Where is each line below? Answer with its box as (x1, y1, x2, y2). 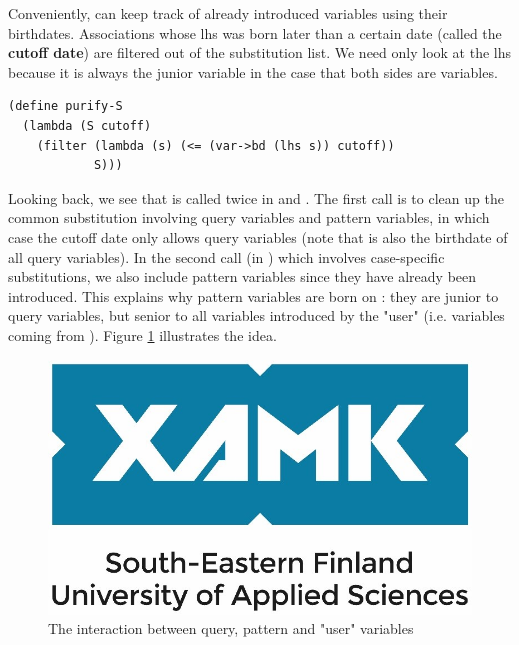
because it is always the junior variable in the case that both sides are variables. (8, 61, 498, 82)
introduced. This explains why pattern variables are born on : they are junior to (8, 285, 499, 306)
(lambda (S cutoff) (22, 118, 152, 133)
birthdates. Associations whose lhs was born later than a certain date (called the (8, 22, 502, 43)
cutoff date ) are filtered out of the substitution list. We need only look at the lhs (8, 42, 511, 63)
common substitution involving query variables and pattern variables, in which (8, 207, 490, 228)
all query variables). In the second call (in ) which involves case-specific (8, 246, 445, 267)
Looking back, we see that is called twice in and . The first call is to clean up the (8, 187, 504, 208)
